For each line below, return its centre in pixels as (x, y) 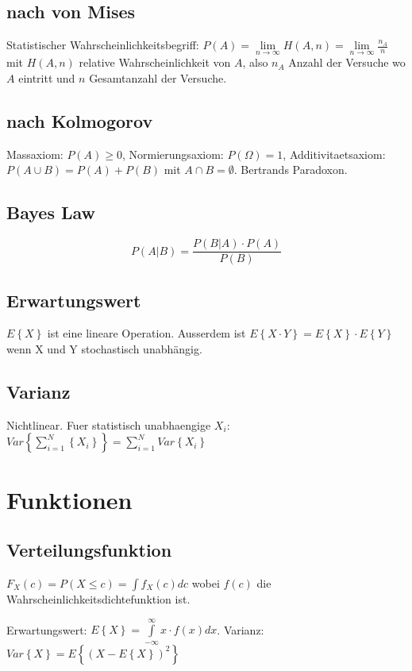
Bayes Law (51, 212)
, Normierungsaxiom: (173, 154)
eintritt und (47, 78)
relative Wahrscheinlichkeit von (155, 62)
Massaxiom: (35, 154)
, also (255, 62)
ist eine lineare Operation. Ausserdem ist (146, 333)
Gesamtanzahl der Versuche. (158, 78)
